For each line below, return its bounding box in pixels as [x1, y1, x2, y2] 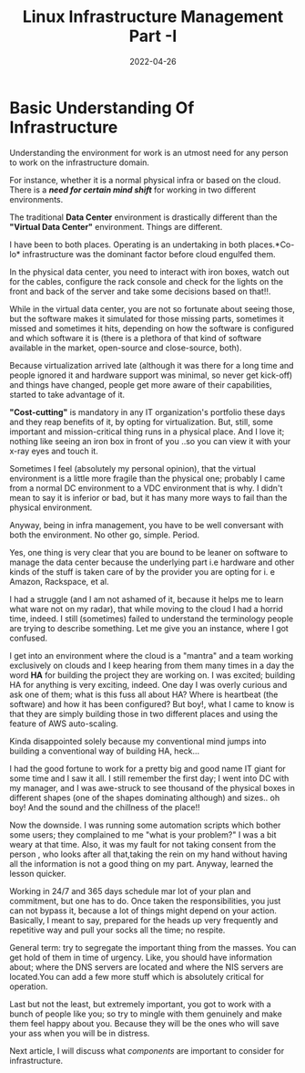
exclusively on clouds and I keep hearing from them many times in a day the [9, 660, 294, 671]
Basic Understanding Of [9, 98, 195, 118]
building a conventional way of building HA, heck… [9, 745, 200, 756]
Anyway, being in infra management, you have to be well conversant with [9, 519, 284, 530]
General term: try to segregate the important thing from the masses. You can [9, 942, 297, 953]
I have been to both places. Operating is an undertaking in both [9, 239, 247, 250]
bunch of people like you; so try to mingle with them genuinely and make [9, 1008, 282, 1019]
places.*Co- [247, 239, 295, 250]
